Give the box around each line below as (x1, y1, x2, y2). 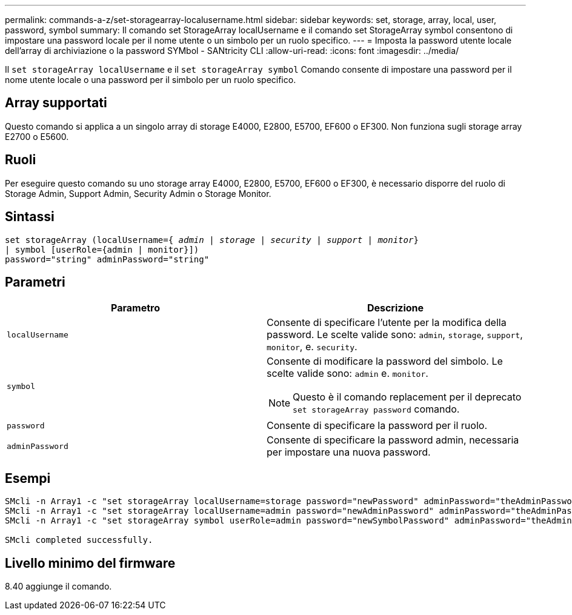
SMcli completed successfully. (5, 535, 153, 545)
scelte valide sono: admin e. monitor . (267, 367, 428, 380)
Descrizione (367, 302, 424, 314)
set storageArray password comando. (293, 403, 460, 416)
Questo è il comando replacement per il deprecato (293, 391, 522, 404)
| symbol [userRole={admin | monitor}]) (5, 244, 199, 254)
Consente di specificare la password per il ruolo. (267, 419, 487, 432)
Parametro (111, 302, 160, 314)
